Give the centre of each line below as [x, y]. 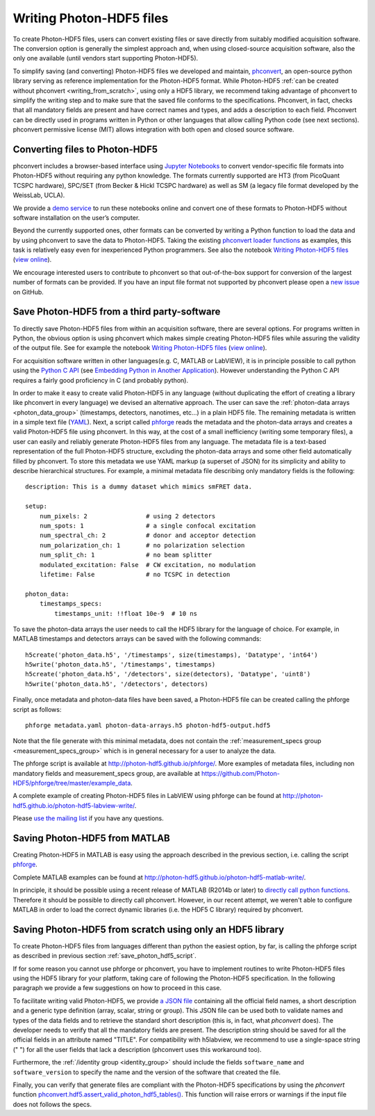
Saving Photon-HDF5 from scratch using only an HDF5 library [149, 929]
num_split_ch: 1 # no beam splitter [125, 555]
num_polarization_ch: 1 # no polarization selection [142, 545]
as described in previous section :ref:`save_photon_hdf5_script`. [105, 956]
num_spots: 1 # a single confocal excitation [148, 526]
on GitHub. [28, 292]
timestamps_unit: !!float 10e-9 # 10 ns [126, 613]
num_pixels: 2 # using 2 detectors [127, 516]
